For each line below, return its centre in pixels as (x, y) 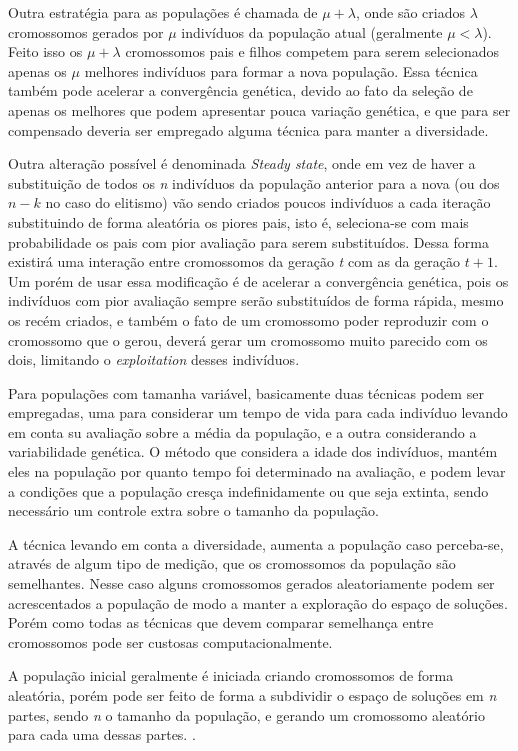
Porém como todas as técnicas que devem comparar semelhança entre (221, 622)
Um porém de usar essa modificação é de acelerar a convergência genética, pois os (258, 280)
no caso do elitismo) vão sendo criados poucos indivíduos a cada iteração (268, 202)
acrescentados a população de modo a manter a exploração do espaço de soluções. (258, 602)
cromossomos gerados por (86, 31)
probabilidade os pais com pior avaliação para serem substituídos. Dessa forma (248, 241)
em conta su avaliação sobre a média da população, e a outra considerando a (242, 431)
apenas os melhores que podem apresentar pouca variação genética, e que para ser (259, 109)
